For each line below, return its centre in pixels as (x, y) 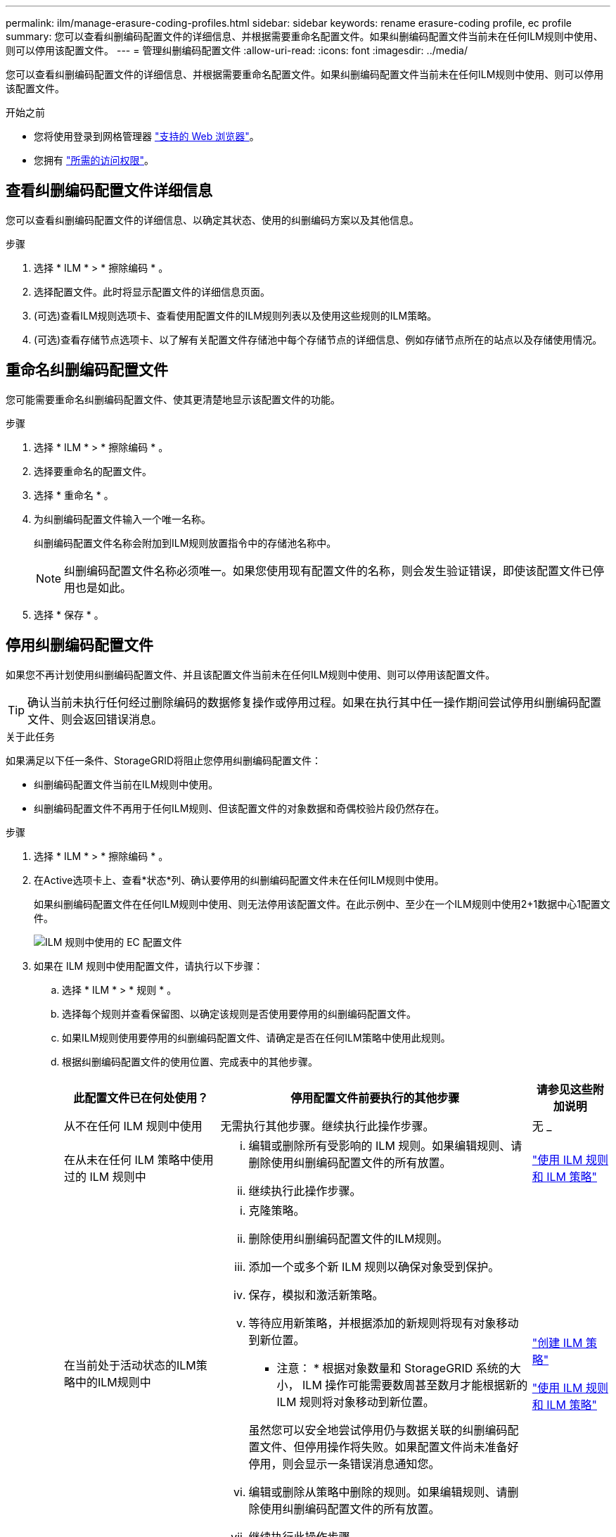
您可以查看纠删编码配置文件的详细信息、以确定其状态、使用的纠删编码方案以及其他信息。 (212, 220)
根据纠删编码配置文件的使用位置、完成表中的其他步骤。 (190, 1061)
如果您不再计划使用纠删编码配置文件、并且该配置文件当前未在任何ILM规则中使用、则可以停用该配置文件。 (251, 674)
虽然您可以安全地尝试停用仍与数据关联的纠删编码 (378, 1430)
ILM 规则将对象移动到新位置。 (355, 1402)
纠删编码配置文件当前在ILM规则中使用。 (126, 784)
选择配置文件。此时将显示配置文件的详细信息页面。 (152, 291)
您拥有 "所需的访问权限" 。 (94, 160)
